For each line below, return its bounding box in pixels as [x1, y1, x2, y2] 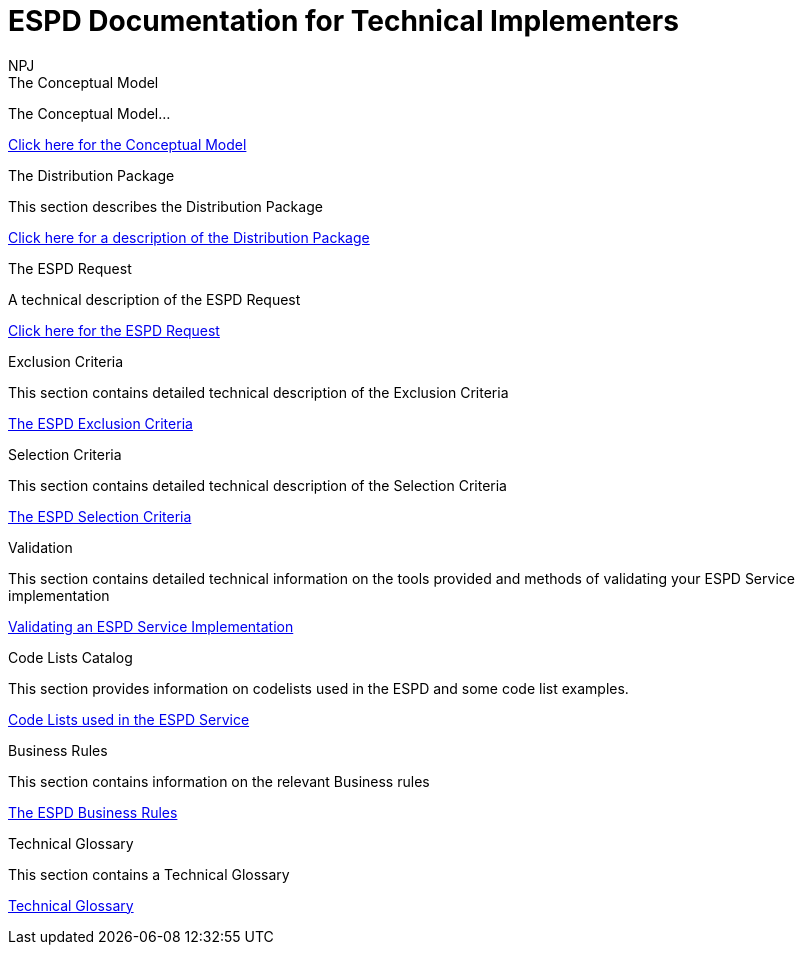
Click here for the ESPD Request [8, 321, 220, 339]
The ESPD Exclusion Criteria [8, 414, 193, 432]
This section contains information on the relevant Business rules [8, 772, 430, 790]
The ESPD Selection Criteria [8, 507, 192, 525]
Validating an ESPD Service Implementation [8, 617, 294, 635]
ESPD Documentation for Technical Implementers [8, 4, 679, 38]
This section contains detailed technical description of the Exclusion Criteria [8, 383, 509, 401]
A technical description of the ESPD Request [8, 290, 301, 308]
